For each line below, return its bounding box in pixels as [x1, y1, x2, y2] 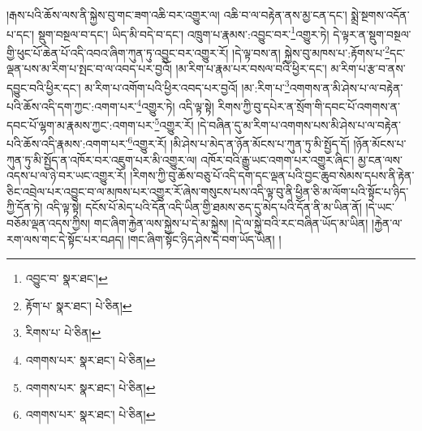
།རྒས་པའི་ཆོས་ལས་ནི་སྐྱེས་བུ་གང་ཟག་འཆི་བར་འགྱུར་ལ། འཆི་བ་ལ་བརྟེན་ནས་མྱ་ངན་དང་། [6, 6, 347, 23]
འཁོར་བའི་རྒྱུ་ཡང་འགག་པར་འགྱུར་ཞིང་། [200, 151, 355, 168]
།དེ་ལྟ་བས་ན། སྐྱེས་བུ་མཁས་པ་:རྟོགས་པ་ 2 [232, 41, 390, 61]
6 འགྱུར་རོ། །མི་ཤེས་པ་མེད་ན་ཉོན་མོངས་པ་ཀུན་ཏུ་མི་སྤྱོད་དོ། [127, 133, 350, 152]
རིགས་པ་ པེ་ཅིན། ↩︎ [25, 324, 101, 341]
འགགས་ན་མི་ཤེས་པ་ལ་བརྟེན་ [289, 79, 403, 96]
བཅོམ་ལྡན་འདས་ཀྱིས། [6, 215, 91, 232]
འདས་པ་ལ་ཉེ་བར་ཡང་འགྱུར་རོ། [6, 167, 127, 184]
